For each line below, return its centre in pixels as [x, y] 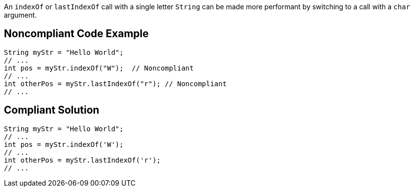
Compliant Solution [52, 110]
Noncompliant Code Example [76, 34]
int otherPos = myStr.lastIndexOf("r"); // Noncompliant [115, 84]
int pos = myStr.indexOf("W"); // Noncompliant [99, 68]
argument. [21, 15]
